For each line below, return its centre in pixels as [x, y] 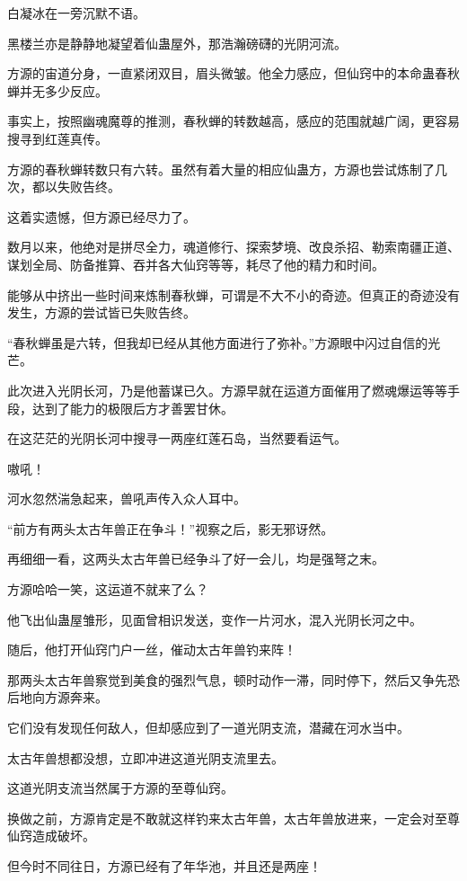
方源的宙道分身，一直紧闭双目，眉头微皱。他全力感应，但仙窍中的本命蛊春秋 [233, 73]
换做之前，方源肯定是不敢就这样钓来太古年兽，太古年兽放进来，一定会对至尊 [233, 818]
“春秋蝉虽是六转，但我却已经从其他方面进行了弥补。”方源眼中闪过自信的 [218, 342]
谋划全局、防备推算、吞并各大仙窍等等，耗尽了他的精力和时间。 [196, 264]
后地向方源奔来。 [57, 697]
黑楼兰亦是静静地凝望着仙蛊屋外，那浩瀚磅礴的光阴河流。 [177, 43]
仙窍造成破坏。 [51, 836]
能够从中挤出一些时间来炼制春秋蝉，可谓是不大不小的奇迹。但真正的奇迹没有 [233, 294]
